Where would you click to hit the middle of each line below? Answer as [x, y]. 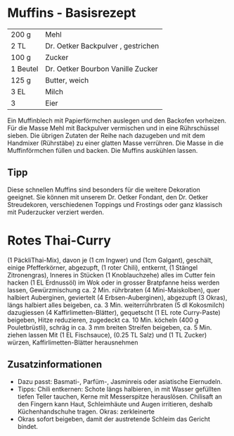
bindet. [28, 426]
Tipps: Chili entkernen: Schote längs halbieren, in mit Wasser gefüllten [119, 389]
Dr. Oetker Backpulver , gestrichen [102, 46]
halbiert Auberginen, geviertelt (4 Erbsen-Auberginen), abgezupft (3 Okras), [117, 297]
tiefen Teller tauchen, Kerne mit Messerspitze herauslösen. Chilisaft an [120, 397]
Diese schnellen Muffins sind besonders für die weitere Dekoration [104, 189]
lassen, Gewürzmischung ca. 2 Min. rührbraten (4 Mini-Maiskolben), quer [113, 289]
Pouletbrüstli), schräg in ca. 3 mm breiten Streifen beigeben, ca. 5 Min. [110, 327]
